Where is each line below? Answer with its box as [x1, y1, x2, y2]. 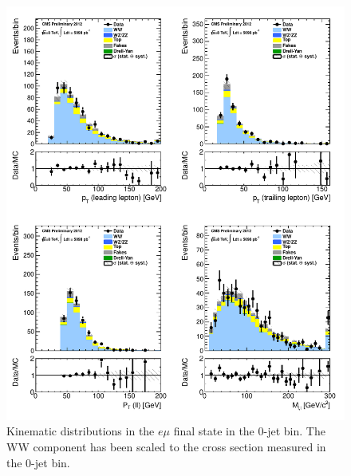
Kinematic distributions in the [6, 423, 155, 439]
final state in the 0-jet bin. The [173, 423, 325, 439]
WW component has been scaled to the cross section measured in [6, 438, 326, 454]
